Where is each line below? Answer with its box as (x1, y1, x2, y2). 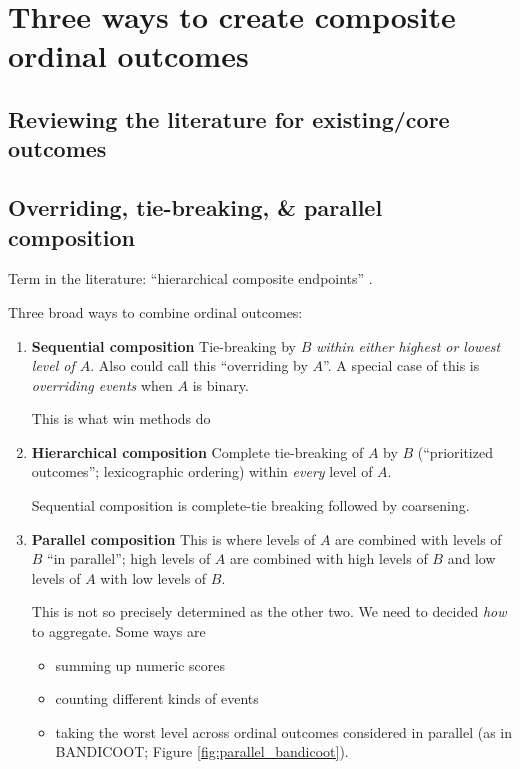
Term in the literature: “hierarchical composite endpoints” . (8, 268, 373, 289)
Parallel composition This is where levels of (31, 528, 316, 549)
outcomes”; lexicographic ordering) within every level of (31, 461, 373, 482)
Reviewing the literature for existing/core (8, 103, 450, 134)
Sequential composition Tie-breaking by (31, 335, 296, 356)
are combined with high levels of (230, 548, 428, 569)
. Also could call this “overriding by (90, 355, 308, 376)
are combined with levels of (335, 528, 502, 549)
